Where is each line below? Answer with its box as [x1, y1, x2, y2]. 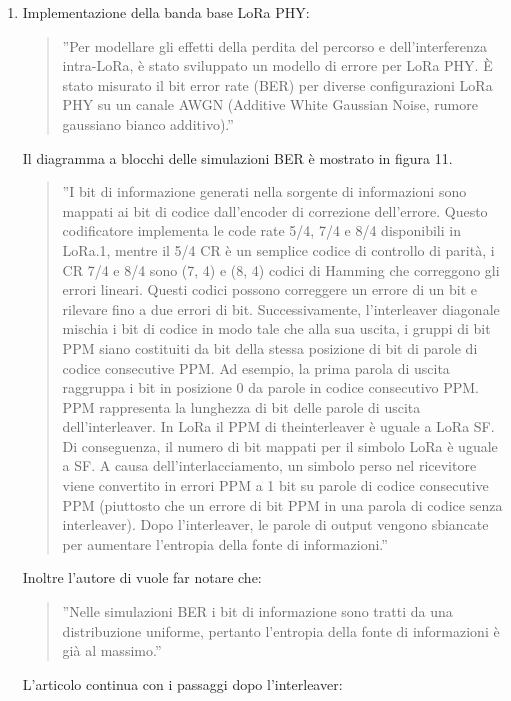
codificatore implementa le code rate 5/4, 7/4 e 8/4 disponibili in [62, 220, 461, 241]
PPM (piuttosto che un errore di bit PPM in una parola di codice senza [62, 494, 503, 515]
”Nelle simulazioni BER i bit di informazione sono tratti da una [62, 601, 453, 622]
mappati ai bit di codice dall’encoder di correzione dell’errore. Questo [62, 200, 488, 221]
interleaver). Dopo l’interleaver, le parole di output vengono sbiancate [62, 514, 489, 535]
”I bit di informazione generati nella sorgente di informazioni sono [62, 181, 467, 202]
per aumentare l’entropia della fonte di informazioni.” [62, 533, 388, 554]
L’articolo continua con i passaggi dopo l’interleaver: [22, 673, 343, 694]
